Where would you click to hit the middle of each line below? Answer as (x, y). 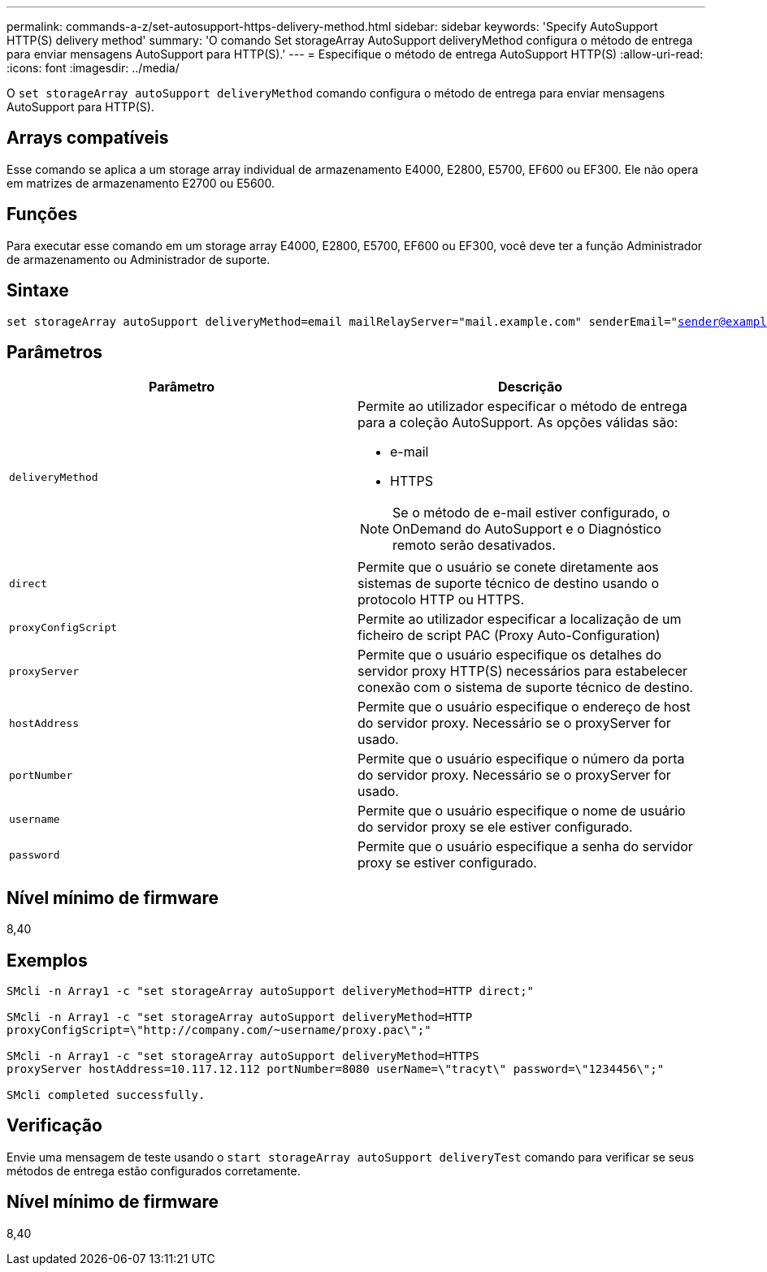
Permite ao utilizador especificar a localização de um (520, 619)
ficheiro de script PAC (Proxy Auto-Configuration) (509, 636)
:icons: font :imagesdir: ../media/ (93, 68)
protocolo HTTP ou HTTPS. (441, 600)
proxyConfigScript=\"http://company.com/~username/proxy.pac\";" (219, 1030)
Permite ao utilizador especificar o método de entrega (522, 407)
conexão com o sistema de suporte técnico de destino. (526, 688)
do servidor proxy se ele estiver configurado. (495, 827)
